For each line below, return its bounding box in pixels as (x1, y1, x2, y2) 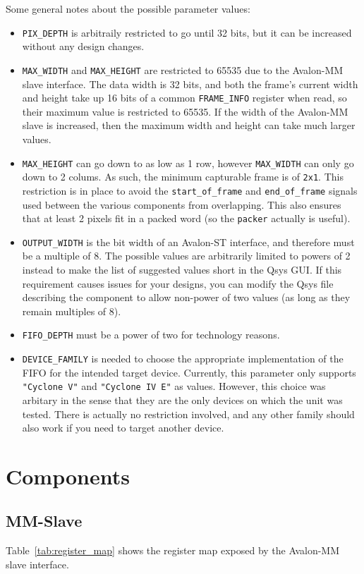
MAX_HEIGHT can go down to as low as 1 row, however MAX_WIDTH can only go (22, 155, 354, 170)
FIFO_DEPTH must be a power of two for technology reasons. (22, 327, 280, 342)
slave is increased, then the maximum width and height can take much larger (22, 118, 356, 133)
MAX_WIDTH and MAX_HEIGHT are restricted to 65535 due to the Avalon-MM (22, 62, 344, 77)
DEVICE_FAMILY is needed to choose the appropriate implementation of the (22, 351, 344, 366)
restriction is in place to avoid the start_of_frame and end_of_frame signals (22, 183, 358, 197)
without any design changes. (22, 39, 145, 54)
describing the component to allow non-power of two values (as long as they (22, 290, 351, 305)
